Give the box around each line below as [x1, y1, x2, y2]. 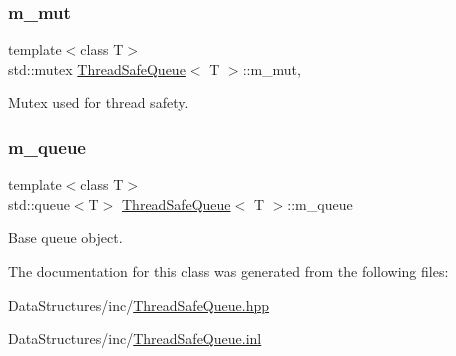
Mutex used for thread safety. [8, 92, 189, 113]
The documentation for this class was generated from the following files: [8, 261, 449, 281]
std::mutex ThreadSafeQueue [8, 58, 186, 79]
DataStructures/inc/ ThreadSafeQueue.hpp [8, 294, 270, 315]
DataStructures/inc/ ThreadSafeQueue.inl [8, 328, 262, 349]
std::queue [8, 193, 70, 214]
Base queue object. [8, 227, 123, 248]
